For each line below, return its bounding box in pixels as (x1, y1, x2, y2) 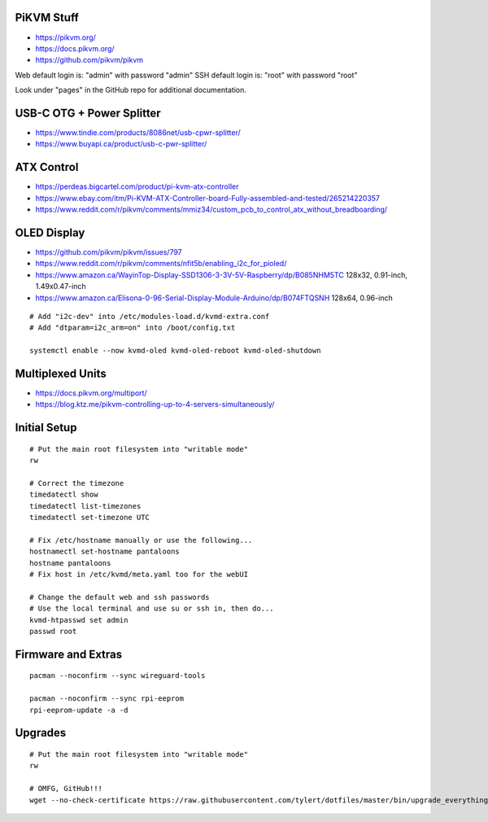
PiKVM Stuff (15, 11, 79, 24)
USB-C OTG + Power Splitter (15, 106, 162, 120)
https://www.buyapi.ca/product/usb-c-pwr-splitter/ (35, 139, 207, 149)
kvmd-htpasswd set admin (29, 615, 129, 624)
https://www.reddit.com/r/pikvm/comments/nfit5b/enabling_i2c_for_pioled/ (35, 259, 287, 269)
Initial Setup (15, 421, 77, 435)
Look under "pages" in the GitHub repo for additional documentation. (15, 85, 247, 95)
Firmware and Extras (15, 647, 123, 661)
